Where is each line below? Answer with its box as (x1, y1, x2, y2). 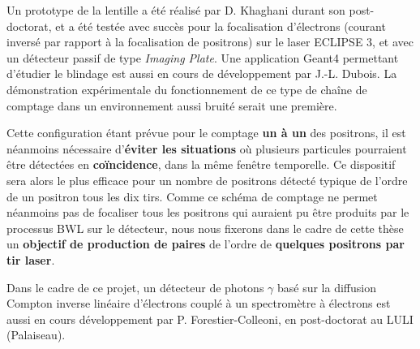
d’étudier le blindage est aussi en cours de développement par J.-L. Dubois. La (6, 65, 397, 82)
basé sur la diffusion (276, 278, 376, 295)
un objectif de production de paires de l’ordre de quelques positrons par (6, 235, 405, 252)
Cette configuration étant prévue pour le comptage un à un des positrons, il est (6, 124, 406, 141)
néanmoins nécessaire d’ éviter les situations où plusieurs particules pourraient (6, 140, 407, 157)
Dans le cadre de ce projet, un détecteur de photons (6, 278, 264, 295)
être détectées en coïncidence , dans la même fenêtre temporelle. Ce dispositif (6, 156, 396, 173)
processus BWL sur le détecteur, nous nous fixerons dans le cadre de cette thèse (6, 219, 404, 236)
